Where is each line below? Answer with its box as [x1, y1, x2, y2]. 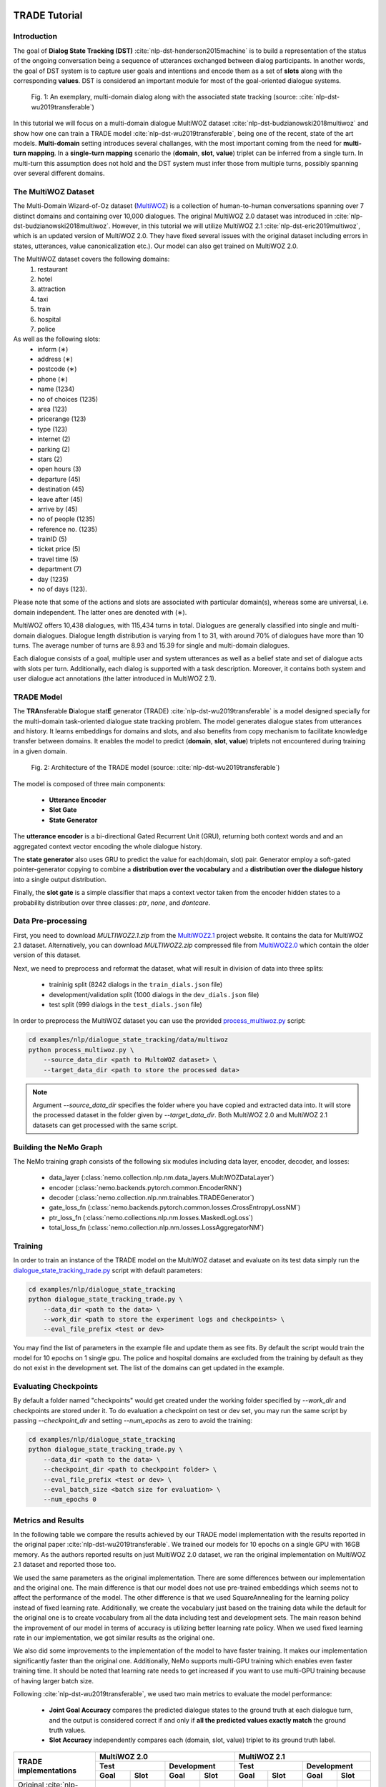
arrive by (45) [37, 505, 78, 513]
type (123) [37, 425, 68, 433]
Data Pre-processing [13, 916, 87, 926]
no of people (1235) [37, 515, 96, 523]
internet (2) [37, 435, 71, 443]
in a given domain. [13, 747, 68, 756]
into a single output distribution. [13, 875, 107, 883]
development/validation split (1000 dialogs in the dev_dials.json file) [49, 990, 259, 999]
